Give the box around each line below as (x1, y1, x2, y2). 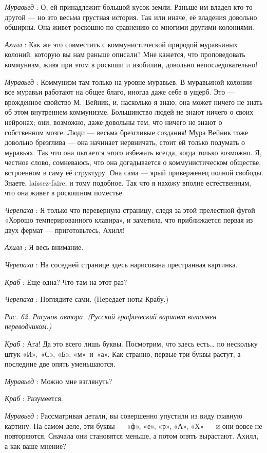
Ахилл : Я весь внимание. (5, 242, 84, 252)
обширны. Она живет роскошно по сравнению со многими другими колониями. (5, 22, 254, 32)
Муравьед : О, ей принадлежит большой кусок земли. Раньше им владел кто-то (5, 2, 253, 12)
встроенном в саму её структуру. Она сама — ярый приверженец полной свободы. (5, 167, 263, 177)
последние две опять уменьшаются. (5, 358, 116, 369)
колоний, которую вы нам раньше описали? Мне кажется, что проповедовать (5, 49, 245, 60)
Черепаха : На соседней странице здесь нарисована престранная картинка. (5, 259, 238, 270)
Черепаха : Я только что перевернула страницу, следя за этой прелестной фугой (5, 204, 255, 215)
